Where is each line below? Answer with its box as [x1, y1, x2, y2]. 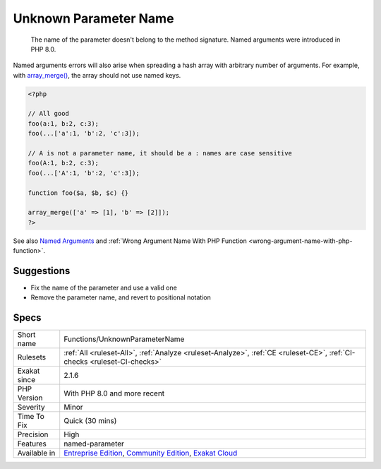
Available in [17, 449, 56, 458]
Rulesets [17, 352, 46, 362]
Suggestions [13, 265, 71, 277]
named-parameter [64, 439, 125, 449]
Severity [17, 403, 45, 412]
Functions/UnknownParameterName [64, 334, 185, 344]
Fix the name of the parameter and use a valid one [30, 283, 178, 292]
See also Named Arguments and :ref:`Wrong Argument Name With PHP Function [13, 237, 247, 245]
